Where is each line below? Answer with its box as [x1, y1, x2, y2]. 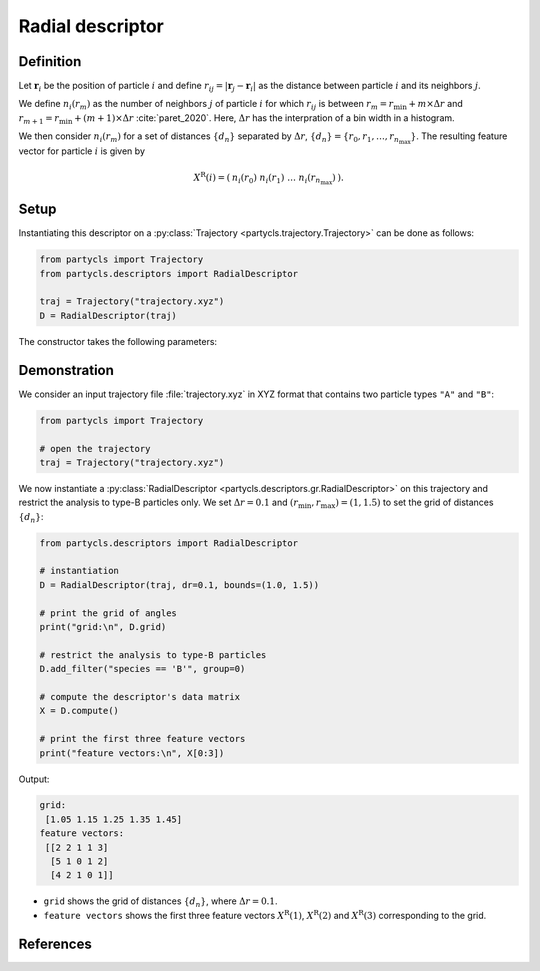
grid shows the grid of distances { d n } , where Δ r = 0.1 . [43, 895, 278, 910]
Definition [18, 53, 82, 70]
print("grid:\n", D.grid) [39, 621, 167, 632]
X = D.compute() [39, 705, 120, 717]
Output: [18, 773, 50, 785]
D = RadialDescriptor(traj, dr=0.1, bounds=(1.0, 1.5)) [39, 579, 320, 590]
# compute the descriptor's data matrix [39, 691, 240, 702]
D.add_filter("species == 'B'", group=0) [39, 663, 246, 675]
